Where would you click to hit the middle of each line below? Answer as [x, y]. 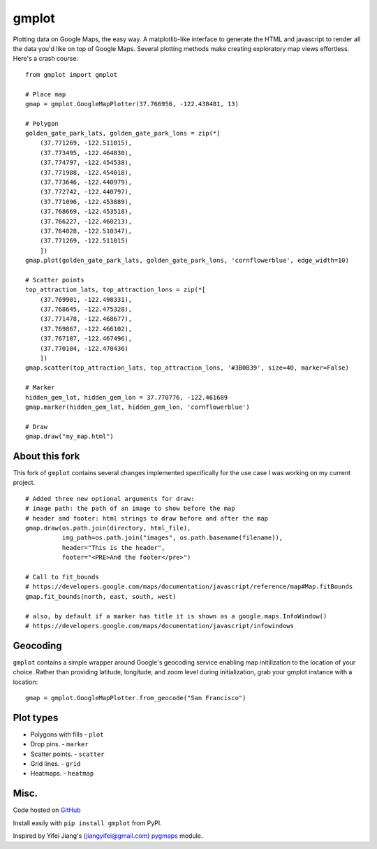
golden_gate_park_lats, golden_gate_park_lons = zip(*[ [123, 133]
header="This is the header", [113, 547]
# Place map [46, 94]
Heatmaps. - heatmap [62, 774]
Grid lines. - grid [56, 764]
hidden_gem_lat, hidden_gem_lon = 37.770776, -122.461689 [127, 397]
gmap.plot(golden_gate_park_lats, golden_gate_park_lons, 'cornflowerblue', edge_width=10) [187, 261]
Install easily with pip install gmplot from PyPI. [87, 823]
